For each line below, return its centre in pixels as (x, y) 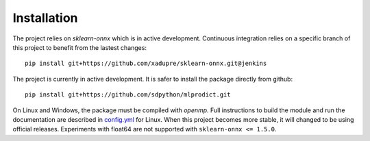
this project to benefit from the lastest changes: (80, 47)
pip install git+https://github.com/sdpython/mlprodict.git (128, 95)
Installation (45, 18)
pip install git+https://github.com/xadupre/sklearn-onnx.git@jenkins (146, 64)
